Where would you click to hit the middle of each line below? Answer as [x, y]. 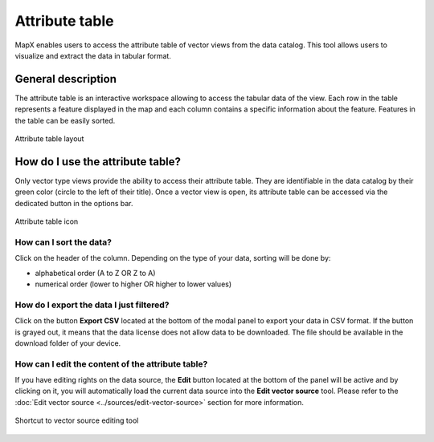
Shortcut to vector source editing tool [77, 420]
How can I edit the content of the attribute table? [111, 363]
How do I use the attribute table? [98, 162]
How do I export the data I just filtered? [92, 305]
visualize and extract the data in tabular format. [93, 55]
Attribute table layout [49, 139]
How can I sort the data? [63, 242]
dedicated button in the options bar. [74, 203]
